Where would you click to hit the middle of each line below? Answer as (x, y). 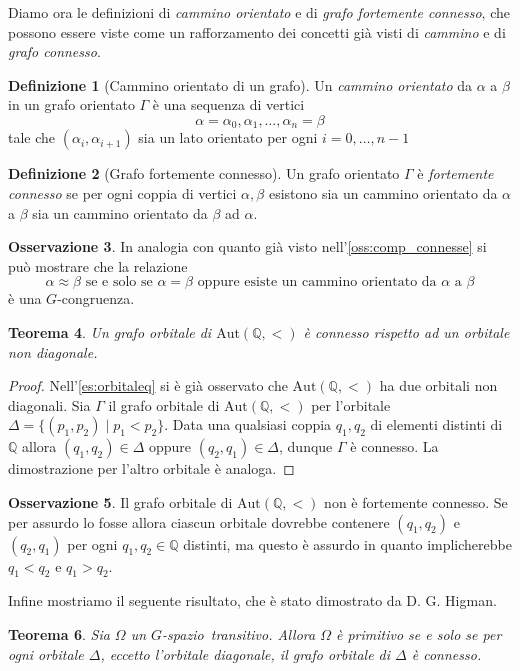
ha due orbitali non (438, 385)
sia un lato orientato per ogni (228, 137)
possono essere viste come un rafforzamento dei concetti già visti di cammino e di (257, 31)
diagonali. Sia (49, 404)
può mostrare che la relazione (98, 265)
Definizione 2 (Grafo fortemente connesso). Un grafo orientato (204, 173)
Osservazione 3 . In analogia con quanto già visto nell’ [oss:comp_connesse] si (247, 246)
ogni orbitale (46, 653)
